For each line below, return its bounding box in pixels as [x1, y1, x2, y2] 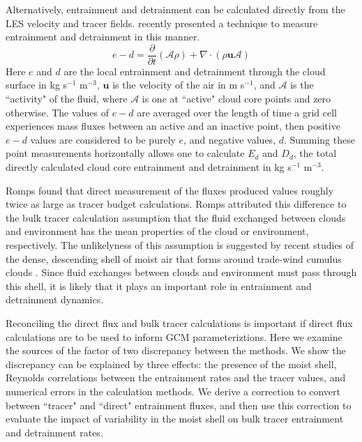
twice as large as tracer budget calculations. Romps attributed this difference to [6, 197, 347, 211]
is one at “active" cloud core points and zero [142, 91, 331, 106]
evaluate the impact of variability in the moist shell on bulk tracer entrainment [6, 411, 344, 426]
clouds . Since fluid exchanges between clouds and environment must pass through [6, 265, 357, 280]
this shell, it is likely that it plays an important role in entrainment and [6, 278, 312, 293]
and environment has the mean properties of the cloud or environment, [6, 224, 309, 238]
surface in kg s [6, 77, 68, 92]
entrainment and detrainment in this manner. [6, 29, 200, 44]
